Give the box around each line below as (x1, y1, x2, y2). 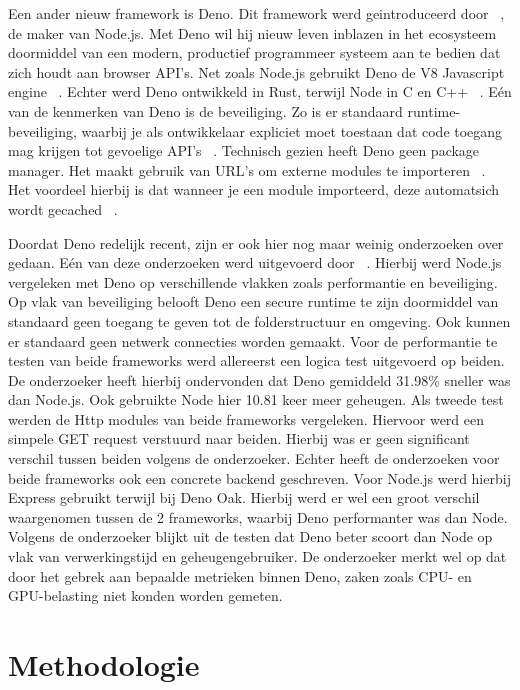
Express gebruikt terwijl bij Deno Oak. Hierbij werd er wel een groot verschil (8, 487, 480, 508)
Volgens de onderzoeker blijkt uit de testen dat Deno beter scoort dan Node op (8, 526, 493, 547)
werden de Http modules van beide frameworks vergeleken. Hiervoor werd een (8, 408, 484, 429)
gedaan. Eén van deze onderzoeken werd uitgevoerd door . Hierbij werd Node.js (8, 252, 502, 273)
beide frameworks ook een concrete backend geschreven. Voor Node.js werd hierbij (8, 467, 511, 488)
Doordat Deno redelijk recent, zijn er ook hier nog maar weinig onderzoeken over (8, 232, 504, 253)
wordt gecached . (8, 198, 118, 219)
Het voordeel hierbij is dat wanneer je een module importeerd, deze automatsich (8, 179, 500, 200)
